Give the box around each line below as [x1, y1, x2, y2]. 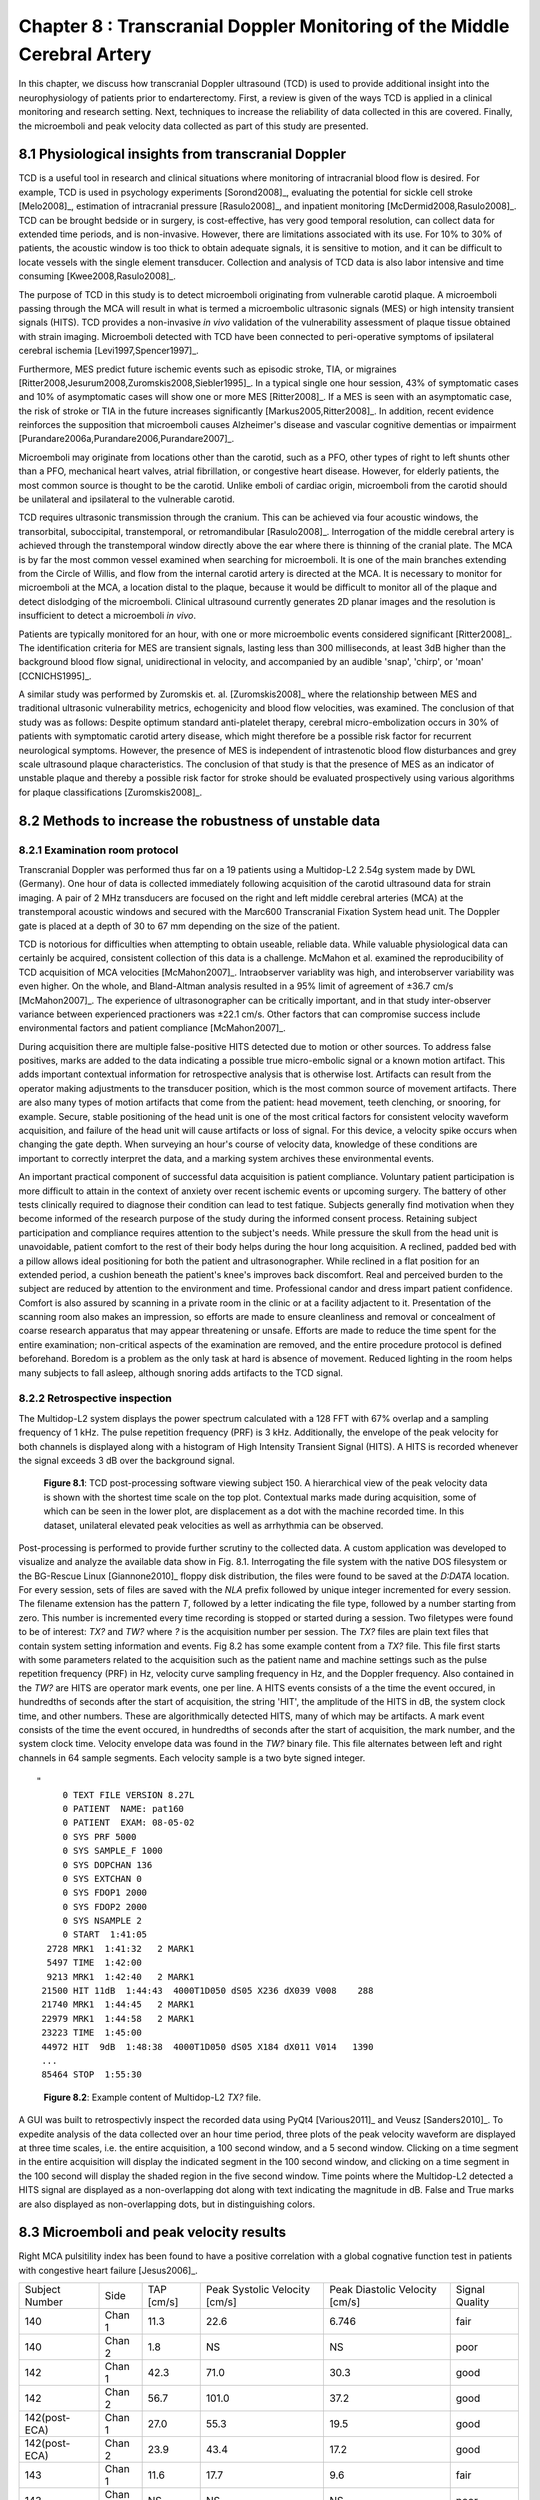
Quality [455, 2295, 490, 2309]
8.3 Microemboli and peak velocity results [18, 2224, 287, 2241]
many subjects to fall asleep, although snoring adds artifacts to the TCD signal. [18, 1366, 344, 1379]
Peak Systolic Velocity [205, 2283, 310, 2297]
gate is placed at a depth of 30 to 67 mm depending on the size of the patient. [18, 920, 340, 932]
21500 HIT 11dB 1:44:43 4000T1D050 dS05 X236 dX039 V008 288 [41, 1985, 374, 1997]
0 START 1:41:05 [62, 1929, 148, 1940]
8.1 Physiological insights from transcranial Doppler [18, 146, 347, 163]
